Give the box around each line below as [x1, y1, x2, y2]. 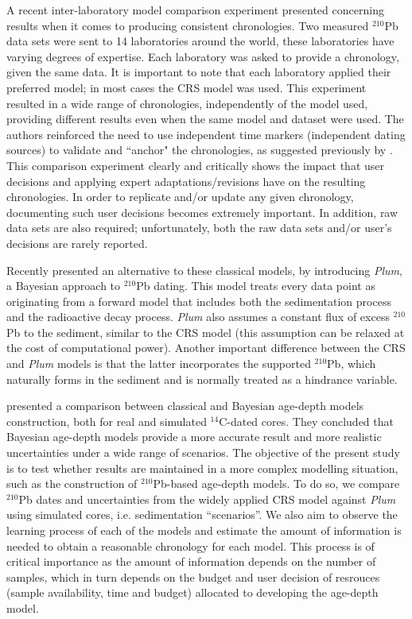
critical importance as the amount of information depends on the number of [6, 553, 376, 570]
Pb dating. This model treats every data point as [136, 277, 375, 294]
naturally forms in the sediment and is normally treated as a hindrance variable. [6, 370, 398, 387]
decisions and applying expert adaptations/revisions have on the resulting [6, 172, 366, 189]
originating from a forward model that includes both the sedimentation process [6, 292, 391, 309]
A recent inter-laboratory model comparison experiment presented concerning [6, 2, 384, 17]
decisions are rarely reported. [6, 234, 148, 251]
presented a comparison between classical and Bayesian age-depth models [6, 397, 364, 414]
